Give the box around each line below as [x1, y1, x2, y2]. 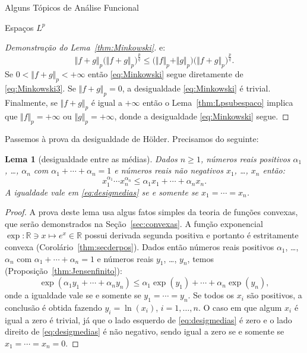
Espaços [5, 21, 34, 33]
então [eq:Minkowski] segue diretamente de [88, 68, 243, 80]
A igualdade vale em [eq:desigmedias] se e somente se [5, 185, 199, 198]
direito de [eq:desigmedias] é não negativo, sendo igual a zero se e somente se [5, 325, 284, 338]
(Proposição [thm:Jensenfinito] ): [5, 264, 122, 277]
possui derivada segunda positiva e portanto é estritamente [84, 229, 299, 241]
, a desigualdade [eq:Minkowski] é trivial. [122, 81, 271, 94]
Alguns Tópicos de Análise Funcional [5, 1, 139, 13]
